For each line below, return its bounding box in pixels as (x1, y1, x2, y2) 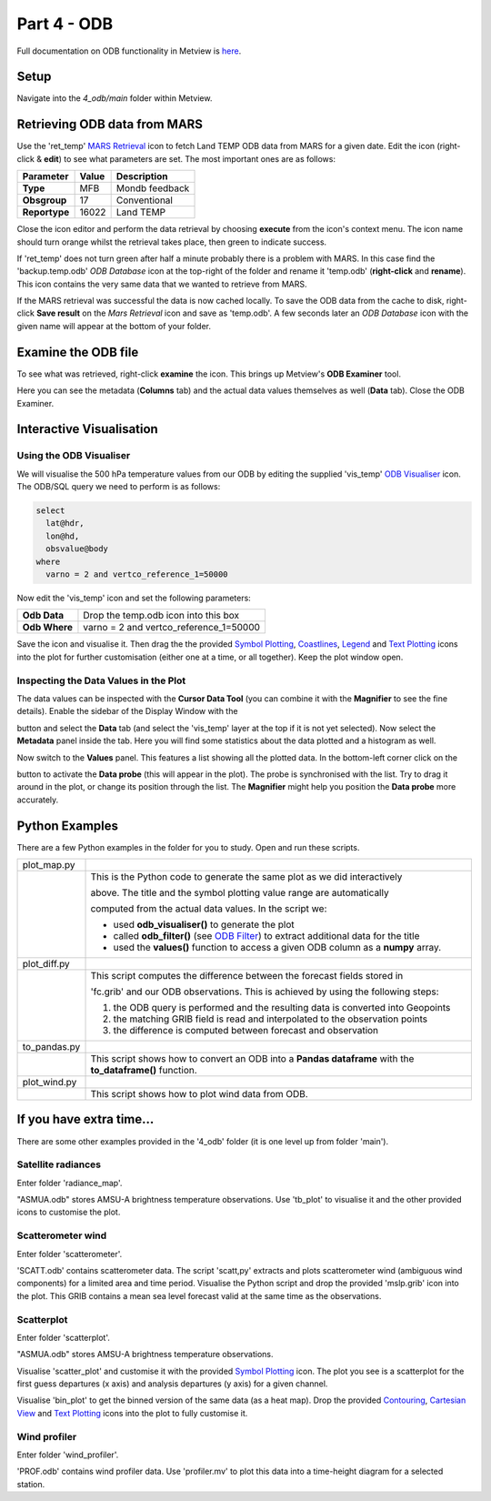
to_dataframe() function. (90, 1063, 197, 1076)
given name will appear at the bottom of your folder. (16, 320, 212, 331)
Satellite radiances (16, 1158, 102, 1171)
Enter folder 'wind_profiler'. (16, 1449, 119, 1460)
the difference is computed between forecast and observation (113, 1023, 379, 1036)
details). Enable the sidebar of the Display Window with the (16, 706, 238, 717)
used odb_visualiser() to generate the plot (113, 918, 295, 931)
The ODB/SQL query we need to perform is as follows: (16, 481, 221, 492)
